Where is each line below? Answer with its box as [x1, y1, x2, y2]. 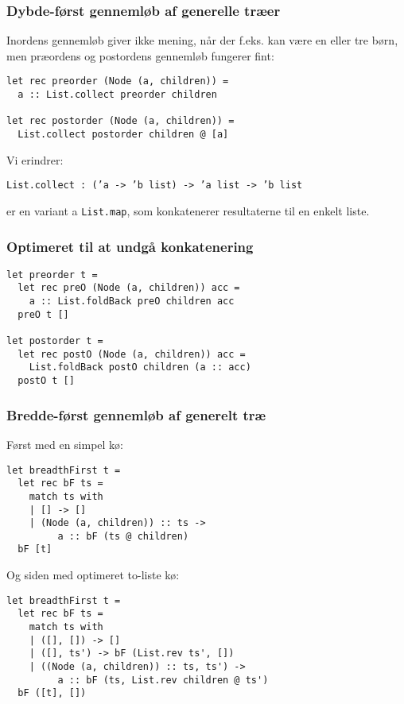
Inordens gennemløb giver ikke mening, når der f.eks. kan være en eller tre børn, [6, 32, 398, 48]
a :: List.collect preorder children [17, 89, 217, 101]
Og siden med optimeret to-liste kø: [6, 567, 180, 583]
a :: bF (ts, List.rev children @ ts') [57, 674, 269, 686]
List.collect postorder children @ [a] [17, 129, 229, 141]
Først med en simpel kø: [6, 435, 123, 452]
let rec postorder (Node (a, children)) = [6, 115, 235, 127]
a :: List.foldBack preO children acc [29, 296, 235, 308]
